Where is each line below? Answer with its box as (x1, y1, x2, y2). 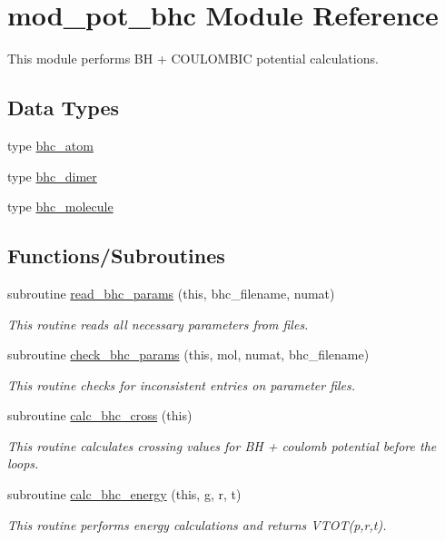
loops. (7, 454, 39, 473)
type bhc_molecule (7, 197, 114, 216)
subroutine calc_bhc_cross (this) (7, 406, 193, 425)
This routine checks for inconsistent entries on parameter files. (7, 375, 356, 394)
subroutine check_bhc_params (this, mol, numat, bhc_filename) (7, 345, 370, 364)
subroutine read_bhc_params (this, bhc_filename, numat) (7, 283, 335, 302)
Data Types (7, 93, 119, 122)
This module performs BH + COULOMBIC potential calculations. (7, 49, 379, 68)
